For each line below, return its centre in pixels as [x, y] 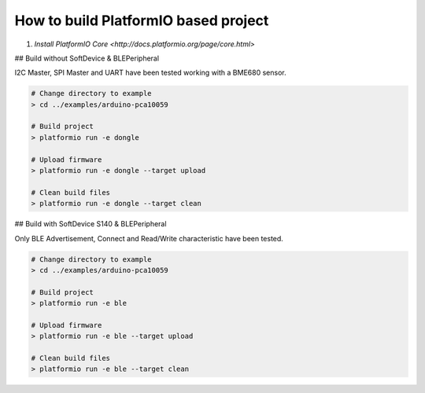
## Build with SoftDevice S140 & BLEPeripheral [91, 224]
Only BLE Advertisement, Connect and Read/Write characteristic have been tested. [149, 238]
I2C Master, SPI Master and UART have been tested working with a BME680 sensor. [150, 73]
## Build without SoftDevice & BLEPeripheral [87, 58]
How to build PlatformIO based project [142, 20]
